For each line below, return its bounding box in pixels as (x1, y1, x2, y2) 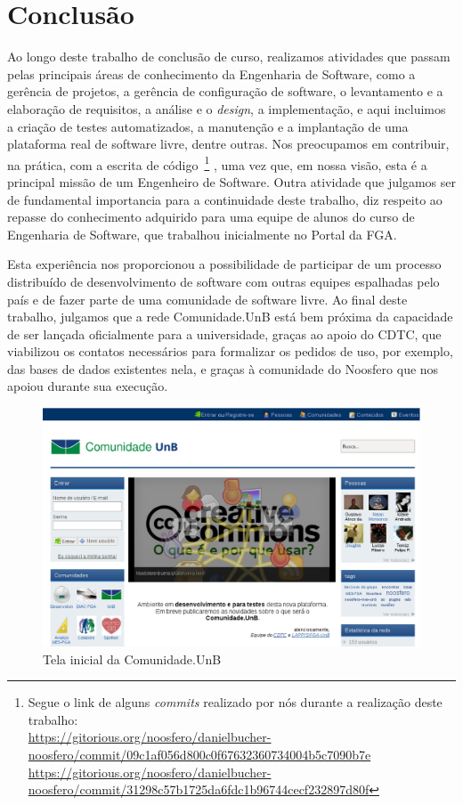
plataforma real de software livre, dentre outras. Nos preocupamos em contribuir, (7, 134, 450, 153)
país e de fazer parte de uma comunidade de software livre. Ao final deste (7, 289, 408, 308)
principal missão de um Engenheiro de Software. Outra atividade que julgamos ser (7, 172, 456, 191)
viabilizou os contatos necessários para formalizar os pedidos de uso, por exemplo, (7, 342, 453, 361)
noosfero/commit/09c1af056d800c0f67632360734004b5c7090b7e (28, 744, 371, 763)
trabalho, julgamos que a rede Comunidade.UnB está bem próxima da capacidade (7, 307, 453, 326)
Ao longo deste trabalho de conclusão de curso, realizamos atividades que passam (7, 47, 451, 66)
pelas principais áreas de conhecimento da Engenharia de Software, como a (7, 64, 416, 83)
